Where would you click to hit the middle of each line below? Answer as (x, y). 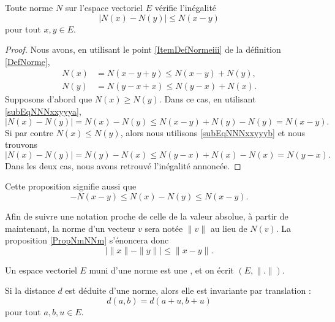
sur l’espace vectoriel (104, 7)
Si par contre (29, 132)
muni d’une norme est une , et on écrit (161, 270)
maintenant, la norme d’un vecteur (70, 228)
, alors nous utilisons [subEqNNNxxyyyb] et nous (213, 132)
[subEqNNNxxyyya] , (43, 111)
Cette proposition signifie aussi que (71, 186)
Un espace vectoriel (41, 270)
